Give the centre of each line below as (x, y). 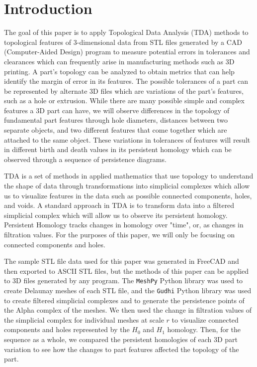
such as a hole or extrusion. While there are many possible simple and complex (124, 100)
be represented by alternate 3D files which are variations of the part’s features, (124, 91)
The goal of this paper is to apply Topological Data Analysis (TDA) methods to (126, 32)
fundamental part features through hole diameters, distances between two (116, 120)
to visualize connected (205, 319)
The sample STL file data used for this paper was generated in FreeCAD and (122, 261)
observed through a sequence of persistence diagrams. (85, 159)
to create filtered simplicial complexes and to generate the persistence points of (124, 300)
